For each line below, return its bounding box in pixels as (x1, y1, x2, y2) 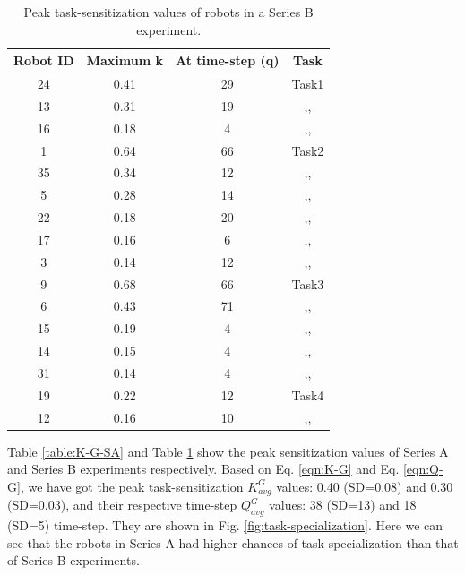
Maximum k (86, 51, 163, 70)
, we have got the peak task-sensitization (20, 476, 244, 495)
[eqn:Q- (402, 459, 443, 478)
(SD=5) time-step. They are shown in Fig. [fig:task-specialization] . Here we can (7, 516, 443, 535)
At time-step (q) (175, 51, 280, 70)
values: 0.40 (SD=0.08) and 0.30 (276, 476, 453, 495)
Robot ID (13, 51, 74, 70)
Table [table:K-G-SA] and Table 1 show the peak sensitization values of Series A (7, 442, 449, 460)
